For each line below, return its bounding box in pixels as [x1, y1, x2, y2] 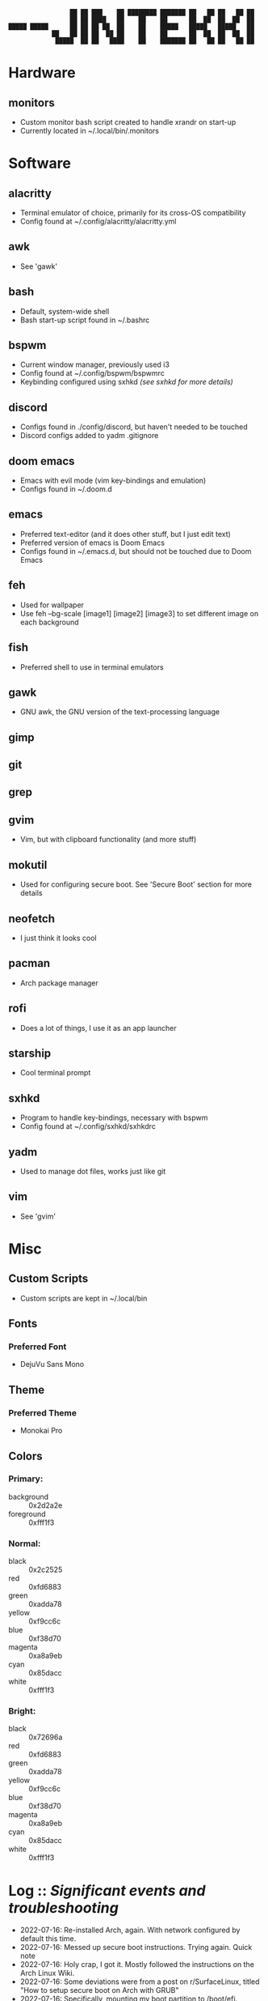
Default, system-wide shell [19, 306, 110, 316]
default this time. [19, 1934, 77, 1944]
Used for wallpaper [19, 600, 85, 610]
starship [8, 1046, 52, 1060]
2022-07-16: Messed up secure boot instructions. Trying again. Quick [19, 1943, 253, 1952]
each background [19, 617, 79, 627]
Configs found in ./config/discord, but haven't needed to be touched [19, 422, 248, 432]
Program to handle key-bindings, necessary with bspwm [19, 1113, 208, 1122]
